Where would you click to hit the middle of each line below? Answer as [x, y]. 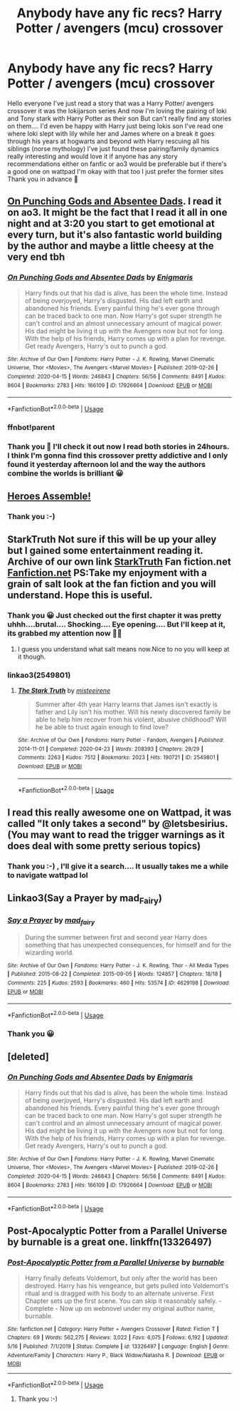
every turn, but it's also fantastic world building [115, 235]
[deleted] [28, 1057]
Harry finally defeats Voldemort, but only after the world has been [121, 1278]
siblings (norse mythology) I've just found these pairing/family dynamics [113, 148]
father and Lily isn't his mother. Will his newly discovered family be [133, 712]
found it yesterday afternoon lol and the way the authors [107, 464]
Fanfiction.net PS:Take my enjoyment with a [107, 573]
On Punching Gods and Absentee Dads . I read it [115, 201]
